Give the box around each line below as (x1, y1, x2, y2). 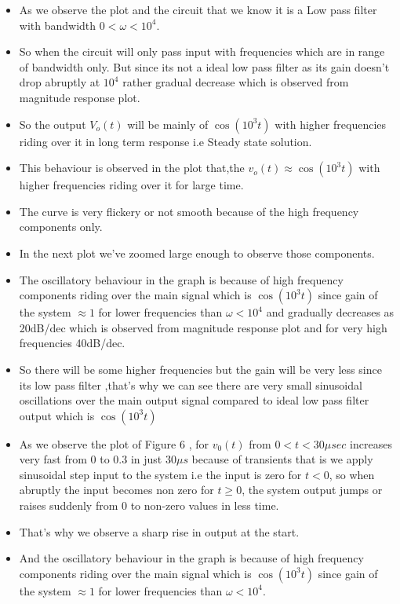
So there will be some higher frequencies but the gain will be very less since (19, 361, 382, 377)
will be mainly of (127, 115, 209, 132)
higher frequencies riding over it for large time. (19, 177, 244, 193)
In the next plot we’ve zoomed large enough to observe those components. (19, 244, 375, 261)
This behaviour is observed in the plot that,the (19, 159, 245, 176)
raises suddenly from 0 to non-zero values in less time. (19, 497, 279, 514)
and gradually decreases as (266, 304, 395, 320)
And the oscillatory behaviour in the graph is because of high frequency (19, 550, 364, 566)
